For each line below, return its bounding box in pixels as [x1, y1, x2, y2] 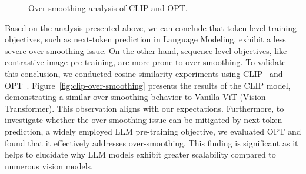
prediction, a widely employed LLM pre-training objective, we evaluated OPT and [5, 125, 301, 137]
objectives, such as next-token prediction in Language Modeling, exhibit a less [5, 33, 286, 45]
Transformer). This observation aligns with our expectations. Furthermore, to [5, 102, 284, 114]
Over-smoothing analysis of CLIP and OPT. [28, 2, 188, 14]
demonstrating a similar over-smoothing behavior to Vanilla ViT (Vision [5, 91, 266, 103]
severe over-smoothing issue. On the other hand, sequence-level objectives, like [5, 44, 287, 56]
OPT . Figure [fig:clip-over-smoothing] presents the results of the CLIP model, [5, 79, 291, 91]
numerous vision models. [5, 159, 93, 172]
